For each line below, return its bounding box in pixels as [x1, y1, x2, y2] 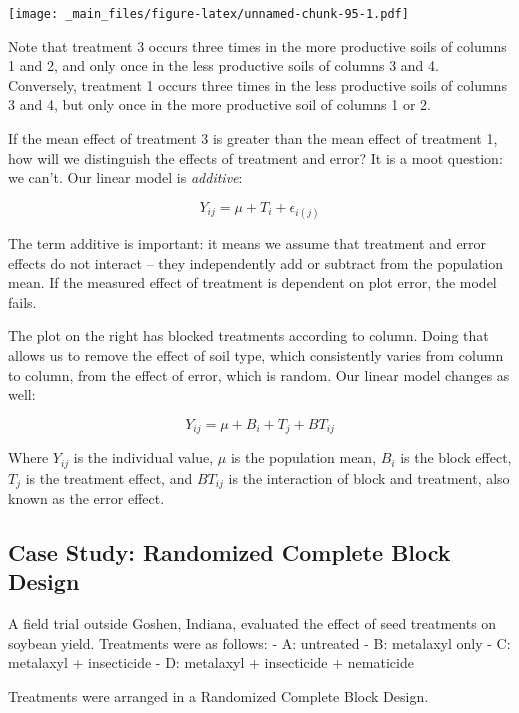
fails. [8, 291, 37, 312]
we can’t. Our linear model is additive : [8, 167, 243, 188]
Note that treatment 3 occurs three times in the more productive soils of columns [8, 35, 507, 56]
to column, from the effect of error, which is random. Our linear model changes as [8, 364, 510, 385]
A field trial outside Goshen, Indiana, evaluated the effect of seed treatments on [8, 613, 497, 634]
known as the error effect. [8, 488, 165, 509]
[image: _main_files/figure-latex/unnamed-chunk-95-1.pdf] [8, 7, 409, 21]
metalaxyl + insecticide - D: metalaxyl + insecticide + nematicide [8, 652, 414, 673]
